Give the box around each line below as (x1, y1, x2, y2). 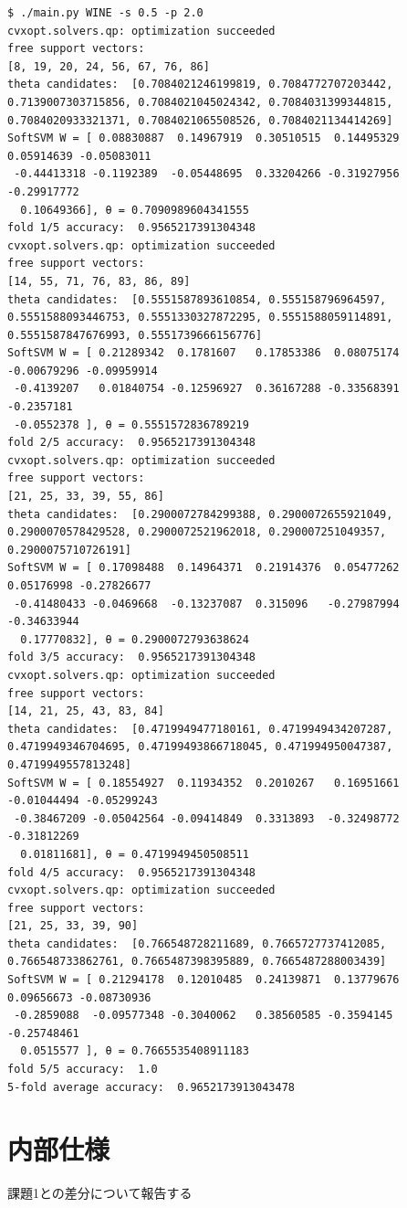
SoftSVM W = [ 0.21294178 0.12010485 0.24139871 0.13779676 (7, 973, 400, 987)
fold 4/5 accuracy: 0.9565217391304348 (7, 865, 256, 879)
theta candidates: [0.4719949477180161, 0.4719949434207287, (7, 722, 393, 736)
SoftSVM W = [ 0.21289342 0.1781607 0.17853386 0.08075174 (7, 346, 400, 360)
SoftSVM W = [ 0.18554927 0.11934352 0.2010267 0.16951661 (7, 776, 400, 789)
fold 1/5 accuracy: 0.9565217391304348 (7, 221, 256, 235)
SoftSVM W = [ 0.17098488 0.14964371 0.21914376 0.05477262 (7, 561, 400, 575)
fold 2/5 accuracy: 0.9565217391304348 (7, 436, 256, 450)
